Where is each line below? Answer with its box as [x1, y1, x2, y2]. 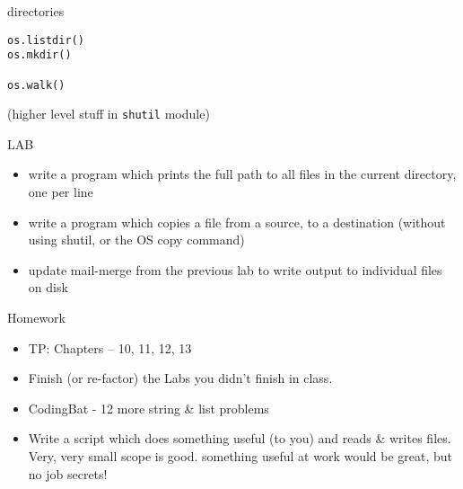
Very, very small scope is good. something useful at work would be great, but [28, 447, 453, 465]
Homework [7, 308, 66, 327]
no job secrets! [28, 464, 108, 483]
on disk [28, 278, 68, 297]
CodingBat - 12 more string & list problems [28, 398, 269, 417]
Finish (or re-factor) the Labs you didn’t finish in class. [28, 369, 333, 387]
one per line [28, 182, 93, 201]
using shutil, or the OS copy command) [28, 230, 245, 249]
